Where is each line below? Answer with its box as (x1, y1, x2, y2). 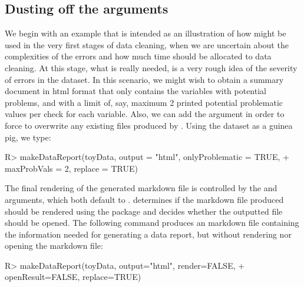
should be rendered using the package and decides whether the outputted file (5, 205, 283, 217)
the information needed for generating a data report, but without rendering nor (5, 228, 292, 240)
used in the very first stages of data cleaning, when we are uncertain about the (5, 38, 289, 51)
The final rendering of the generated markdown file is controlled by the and (5, 182, 277, 194)
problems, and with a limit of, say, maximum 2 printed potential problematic (5, 96, 283, 108)
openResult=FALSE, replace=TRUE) (5, 271, 141, 283)
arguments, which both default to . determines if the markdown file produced (5, 193, 284, 205)
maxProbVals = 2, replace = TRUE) (5, 162, 138, 174)
